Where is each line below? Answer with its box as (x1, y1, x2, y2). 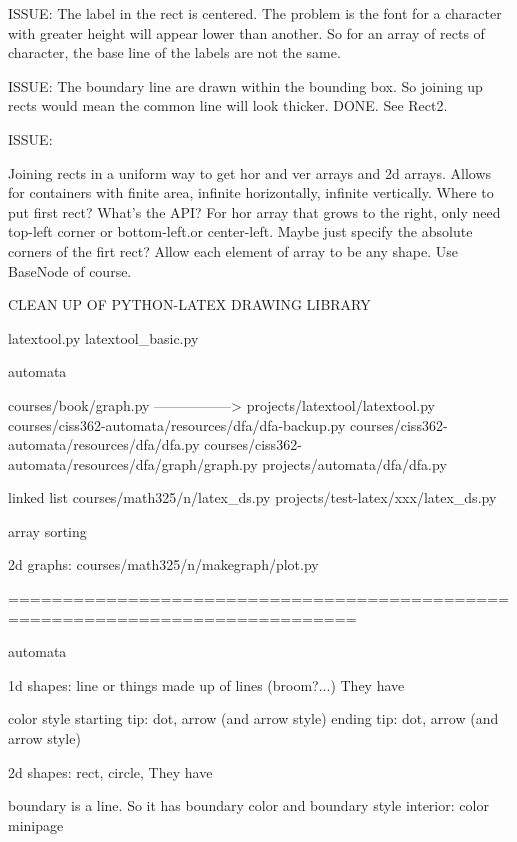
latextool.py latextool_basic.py (8, 327, 199, 348)
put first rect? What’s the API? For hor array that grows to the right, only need (8, 201, 501, 222)
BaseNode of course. (8, 260, 132, 281)
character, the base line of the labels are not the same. (8, 42, 341, 63)
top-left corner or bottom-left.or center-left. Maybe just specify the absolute (8, 221, 473, 242)
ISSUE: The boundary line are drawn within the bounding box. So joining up (8, 75, 483, 96)
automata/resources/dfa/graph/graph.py (8, 453, 258, 474)
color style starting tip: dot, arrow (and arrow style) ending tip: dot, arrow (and (8, 708, 499, 729)
